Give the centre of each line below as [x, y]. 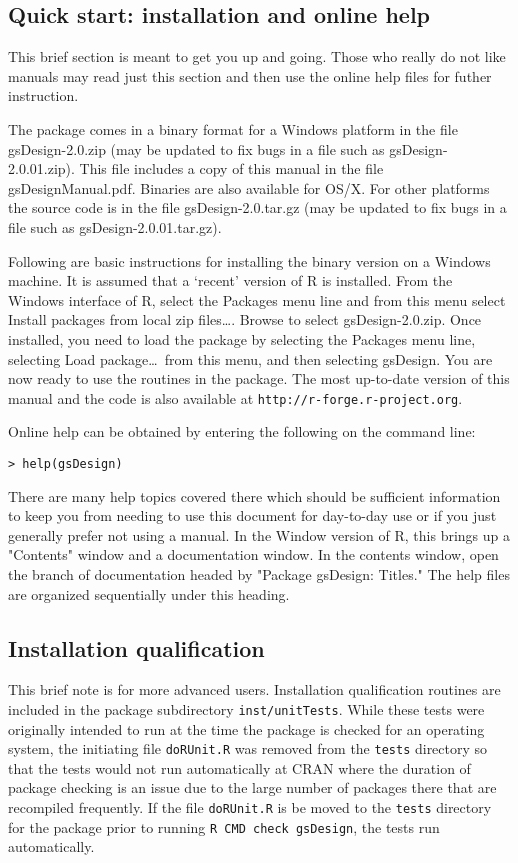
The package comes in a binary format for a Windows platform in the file [233, 128]
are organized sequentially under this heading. [149, 593]
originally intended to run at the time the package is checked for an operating [246, 728]
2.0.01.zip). [41, 168]
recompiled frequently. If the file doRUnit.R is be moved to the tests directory [250, 807]
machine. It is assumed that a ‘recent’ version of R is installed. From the [230, 280]
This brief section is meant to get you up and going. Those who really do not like [257, 56]
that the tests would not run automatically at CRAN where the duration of [239, 767]
